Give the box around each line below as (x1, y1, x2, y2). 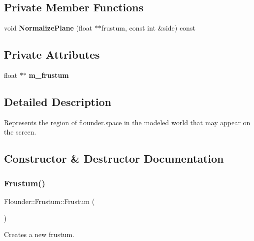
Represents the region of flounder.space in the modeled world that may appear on (4, 117, 251, 127)
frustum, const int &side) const (101, 23, 195, 33)
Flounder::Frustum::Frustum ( (4, 196, 95, 206)
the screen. (4, 127, 36, 137)
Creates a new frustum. (4, 229, 74, 240)
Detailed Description (4, 94, 112, 109)
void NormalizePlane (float (4, 23, 93, 33)
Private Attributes (4, 47, 100, 62)
